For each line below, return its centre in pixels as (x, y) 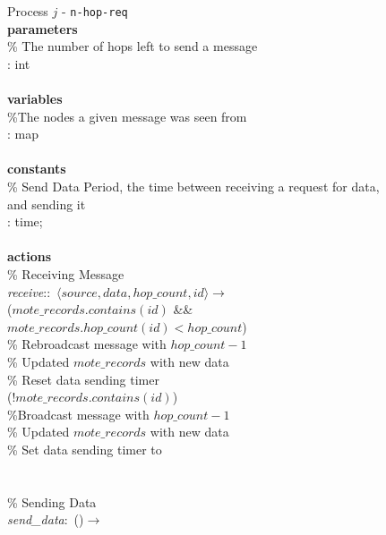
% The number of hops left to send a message (133, 46)
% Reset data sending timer (83, 379)
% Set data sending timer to (85, 449)
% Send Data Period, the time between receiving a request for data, (193, 186)
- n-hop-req (94, 11)
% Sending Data (52, 501)
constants (37, 169)
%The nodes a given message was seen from (127, 116)
